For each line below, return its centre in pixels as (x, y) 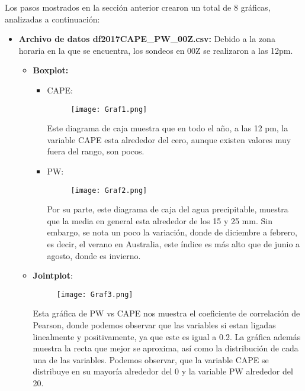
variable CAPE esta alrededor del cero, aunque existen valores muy (169, 139)
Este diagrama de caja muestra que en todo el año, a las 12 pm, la (168, 128)
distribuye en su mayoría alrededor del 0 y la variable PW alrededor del (163, 371)
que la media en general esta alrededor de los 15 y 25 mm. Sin (160, 220)
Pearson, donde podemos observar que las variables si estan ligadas (154, 325)
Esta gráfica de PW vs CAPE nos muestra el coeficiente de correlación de (166, 313)
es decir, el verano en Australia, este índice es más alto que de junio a (174, 244)
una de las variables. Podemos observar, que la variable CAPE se (151, 359)
